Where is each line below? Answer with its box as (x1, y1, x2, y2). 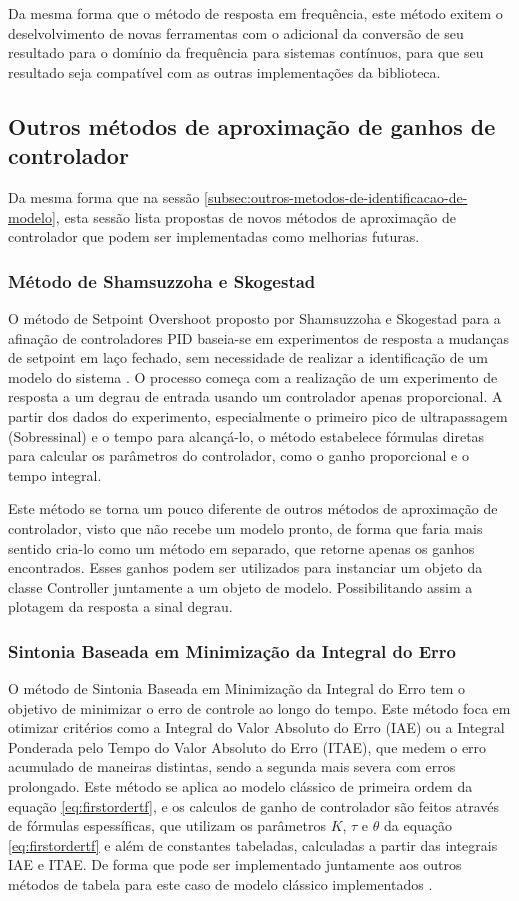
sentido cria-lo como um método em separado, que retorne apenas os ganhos (8, 537, 475, 558)
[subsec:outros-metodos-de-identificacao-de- (204, 186, 468, 207)
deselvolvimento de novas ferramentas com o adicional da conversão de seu (8, 22, 464, 43)
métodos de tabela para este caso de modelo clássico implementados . (8, 874, 433, 895)
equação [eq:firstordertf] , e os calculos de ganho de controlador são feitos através (8, 795, 500, 816)
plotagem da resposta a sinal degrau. (8, 596, 233, 617)
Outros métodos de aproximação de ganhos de (8, 110, 496, 141)
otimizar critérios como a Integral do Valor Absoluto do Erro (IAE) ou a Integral (8, 717, 505, 738)
